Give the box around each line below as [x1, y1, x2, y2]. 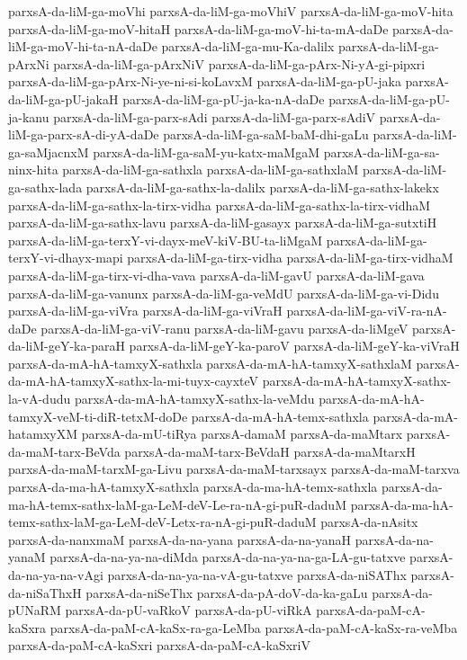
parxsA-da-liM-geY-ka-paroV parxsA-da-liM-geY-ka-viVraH [129, 336, 460, 355]
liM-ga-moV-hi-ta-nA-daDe [8, 37, 157, 56]
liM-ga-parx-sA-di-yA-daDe [8, 125, 159, 144]
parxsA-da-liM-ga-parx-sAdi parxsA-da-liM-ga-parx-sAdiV [53, 107, 376, 126]
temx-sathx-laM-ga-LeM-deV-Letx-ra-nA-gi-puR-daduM [8, 513, 317, 531]
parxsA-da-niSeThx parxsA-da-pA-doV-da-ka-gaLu [85, 583, 368, 602]
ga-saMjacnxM [8, 142, 89, 161]
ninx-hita [8, 160, 58, 179]
